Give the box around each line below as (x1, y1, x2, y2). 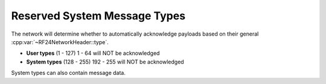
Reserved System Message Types (11, 9, 186, 22)
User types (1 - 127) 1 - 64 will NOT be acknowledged (26, 50, 160, 57)
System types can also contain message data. (11, 69, 126, 77)
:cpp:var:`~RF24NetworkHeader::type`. (11, 38, 109, 45)
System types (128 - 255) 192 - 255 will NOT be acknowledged (26, 58, 184, 65)
